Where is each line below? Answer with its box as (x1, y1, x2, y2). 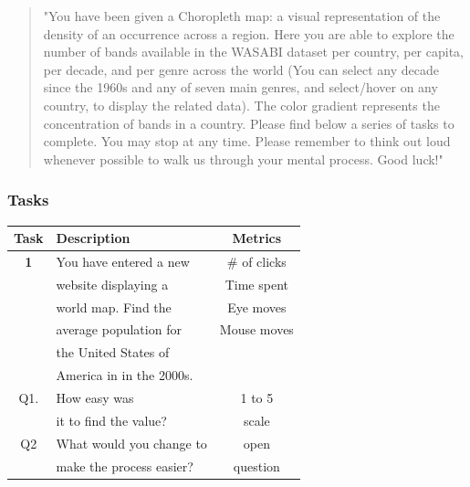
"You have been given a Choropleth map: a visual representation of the (43, 6, 441, 25)
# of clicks (226, 251, 287, 270)
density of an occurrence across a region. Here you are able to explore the (43, 24, 454, 43)
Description (56, 228, 131, 248)
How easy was (56, 387, 134, 407)
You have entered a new (56, 251, 190, 270)
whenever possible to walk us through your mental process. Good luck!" (43, 149, 444, 168)
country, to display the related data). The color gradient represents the (43, 95, 440, 114)
